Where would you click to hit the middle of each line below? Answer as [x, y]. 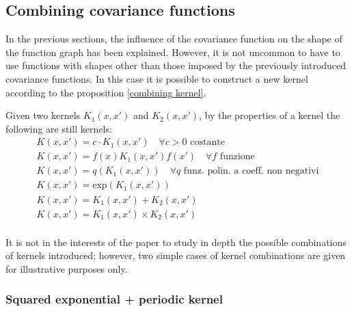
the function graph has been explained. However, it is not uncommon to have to [173, 52]
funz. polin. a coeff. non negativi [251, 171]
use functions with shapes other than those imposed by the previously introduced [176, 65]
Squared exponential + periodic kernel [114, 299]
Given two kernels [43, 115]
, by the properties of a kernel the [270, 115]
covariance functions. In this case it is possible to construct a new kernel [157, 78]
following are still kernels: [59, 128]
